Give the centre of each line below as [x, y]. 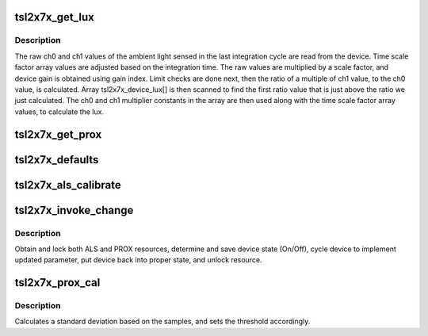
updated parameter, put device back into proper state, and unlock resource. [138, 260]
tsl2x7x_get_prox [58, 134]
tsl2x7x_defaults [57, 160]
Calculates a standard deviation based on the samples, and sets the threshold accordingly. [162, 322]
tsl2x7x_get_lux [54, 17]
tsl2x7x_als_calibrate [68, 185]
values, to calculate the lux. [59, 112]
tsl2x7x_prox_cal [57, 283]
